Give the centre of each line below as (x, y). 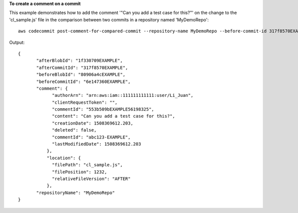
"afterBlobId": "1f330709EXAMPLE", (80, 61)
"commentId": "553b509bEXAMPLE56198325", (103, 109)
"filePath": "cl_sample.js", (87, 165)
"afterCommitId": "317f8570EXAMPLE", (82, 68)
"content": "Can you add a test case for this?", (113, 116)
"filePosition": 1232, (79, 172)
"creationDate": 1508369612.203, (93, 123)
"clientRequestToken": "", (85, 102)
